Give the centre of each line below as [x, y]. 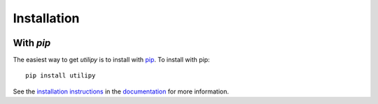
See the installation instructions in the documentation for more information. [121, 91]
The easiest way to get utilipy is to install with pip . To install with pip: [111, 60]
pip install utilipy [61, 76]
